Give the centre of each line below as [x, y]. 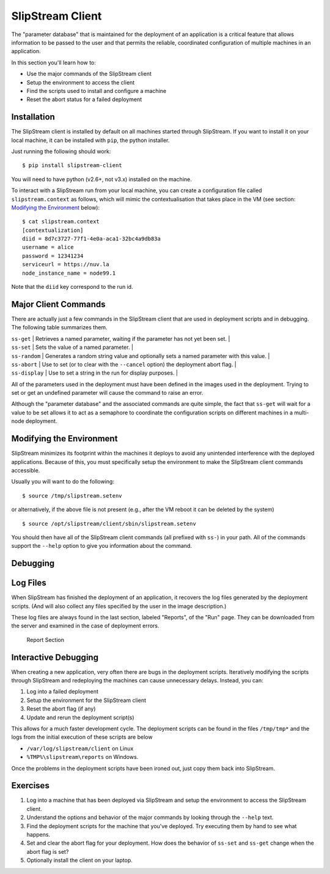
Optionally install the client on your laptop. [79, 861]
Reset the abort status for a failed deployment [84, 99]
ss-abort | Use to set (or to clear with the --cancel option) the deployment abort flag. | [124, 364]
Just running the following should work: [61, 151]
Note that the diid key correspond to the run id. [72, 287]
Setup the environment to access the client [81, 82]
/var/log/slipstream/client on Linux [80, 748]
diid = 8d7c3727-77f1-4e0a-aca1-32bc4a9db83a [92, 239]
